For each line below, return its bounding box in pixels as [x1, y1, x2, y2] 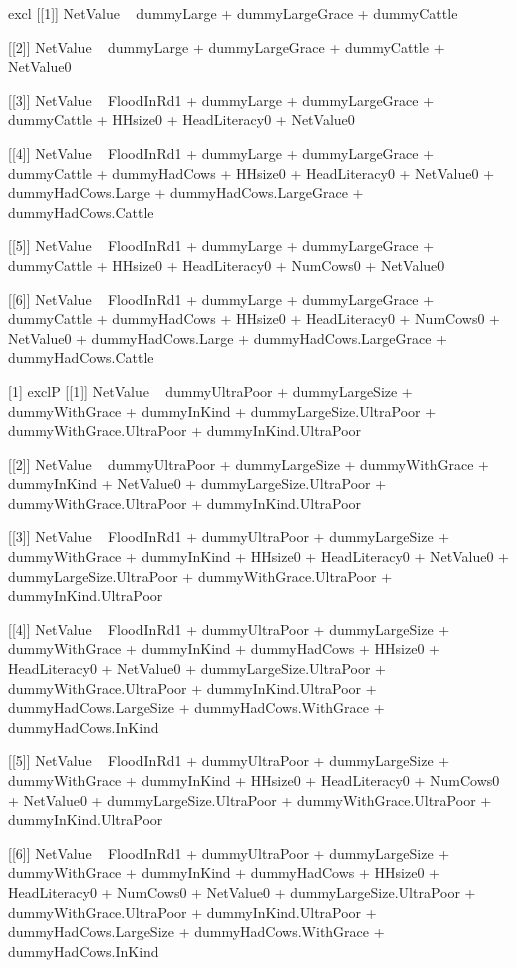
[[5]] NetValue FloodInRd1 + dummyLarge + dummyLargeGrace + [8, 235, 435, 256]
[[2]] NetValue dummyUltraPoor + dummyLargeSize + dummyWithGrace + [8, 453, 489, 474]
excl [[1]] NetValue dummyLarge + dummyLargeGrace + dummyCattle [8, 3, 458, 23]
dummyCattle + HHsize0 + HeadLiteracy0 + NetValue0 [8, 109, 355, 130]
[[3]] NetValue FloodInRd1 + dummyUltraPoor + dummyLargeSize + [8, 526, 450, 547]
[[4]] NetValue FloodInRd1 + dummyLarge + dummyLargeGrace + [8, 142, 435, 163]
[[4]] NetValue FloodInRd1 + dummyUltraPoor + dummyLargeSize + [8, 618, 450, 639]
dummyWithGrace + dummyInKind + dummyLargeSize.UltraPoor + [8, 400, 437, 421]
